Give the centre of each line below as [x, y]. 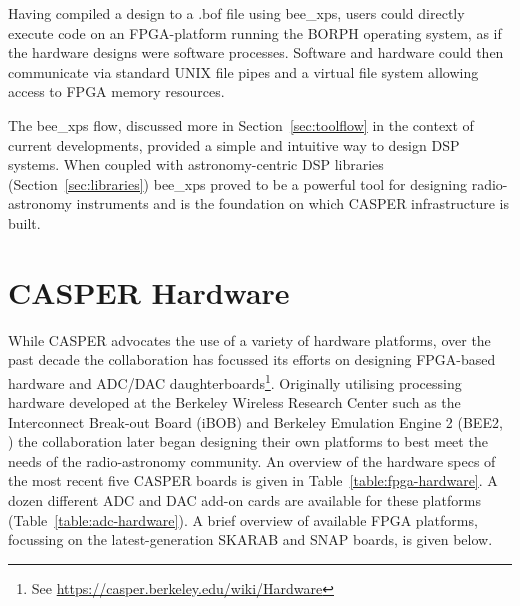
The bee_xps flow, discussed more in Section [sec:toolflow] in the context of [241, 124]
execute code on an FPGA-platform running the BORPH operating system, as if [255, 32]
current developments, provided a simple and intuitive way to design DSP [234, 144]
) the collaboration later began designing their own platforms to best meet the [248, 441]
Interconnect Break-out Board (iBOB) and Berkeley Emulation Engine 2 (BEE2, [255, 421]
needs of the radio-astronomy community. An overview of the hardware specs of [252, 460]
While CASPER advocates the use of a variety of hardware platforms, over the [249, 339]
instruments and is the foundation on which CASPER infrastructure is [293, 203]
